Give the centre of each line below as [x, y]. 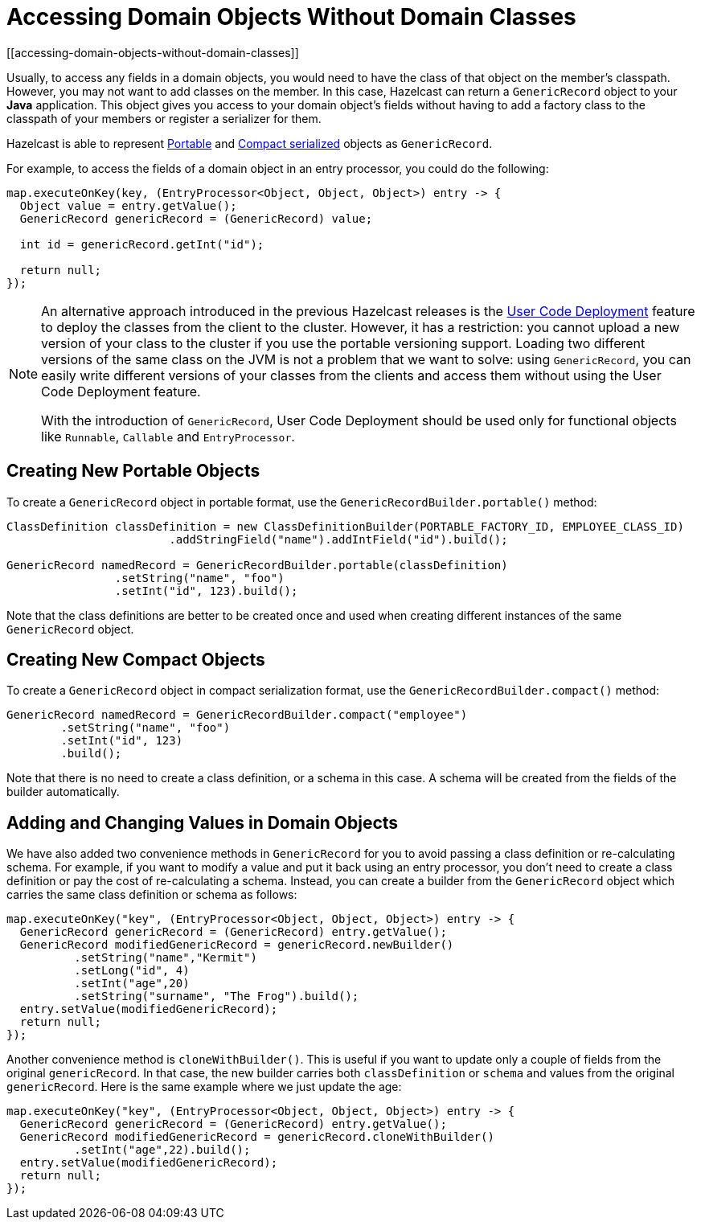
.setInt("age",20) [132, 984]
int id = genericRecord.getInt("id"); [142, 244]
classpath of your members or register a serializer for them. [164, 118]
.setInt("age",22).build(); [162, 1150]
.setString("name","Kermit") [166, 958]
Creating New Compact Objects [136, 660]
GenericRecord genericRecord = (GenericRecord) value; [196, 218]
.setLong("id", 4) [132, 971]
